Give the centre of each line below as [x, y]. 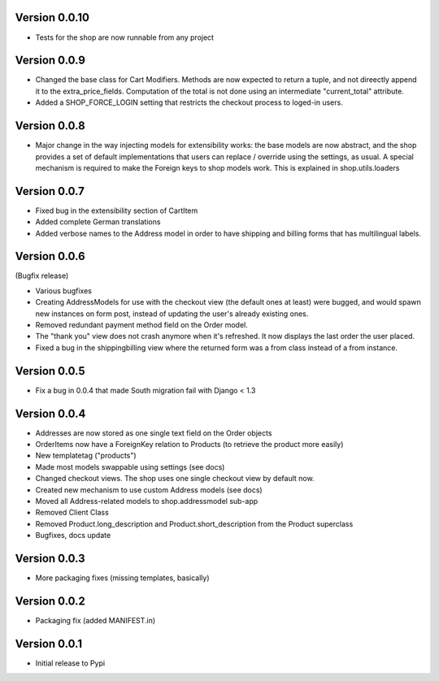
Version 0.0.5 [50, 371]
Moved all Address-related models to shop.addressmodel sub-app [147, 501]
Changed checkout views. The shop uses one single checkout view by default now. [175, 479]
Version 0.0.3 [50, 558]
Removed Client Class [72, 513]
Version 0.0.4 [50, 413]
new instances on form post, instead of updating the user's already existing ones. [172, 314]
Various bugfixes [64, 291]
